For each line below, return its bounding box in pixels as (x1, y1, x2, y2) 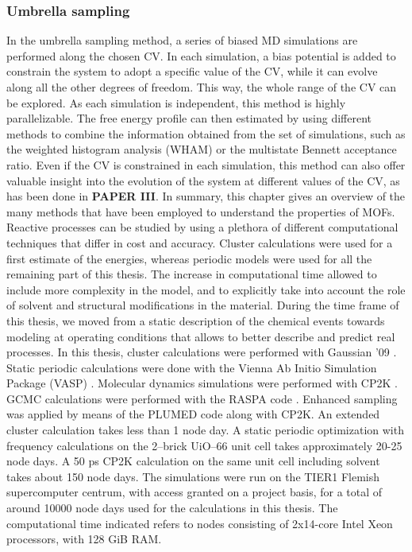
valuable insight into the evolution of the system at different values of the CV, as (6, 172, 400, 189)
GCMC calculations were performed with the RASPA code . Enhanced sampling (6, 390, 398, 406)
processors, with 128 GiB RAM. (6, 531, 162, 547)
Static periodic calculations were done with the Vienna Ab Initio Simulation (6, 359, 377, 375)
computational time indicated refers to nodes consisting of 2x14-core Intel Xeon (6, 515, 393, 531)
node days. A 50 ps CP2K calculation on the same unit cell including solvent (6, 453, 380, 469)
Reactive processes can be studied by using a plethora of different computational (6, 219, 399, 235)
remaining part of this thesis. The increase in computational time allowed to (6, 266, 377, 282)
